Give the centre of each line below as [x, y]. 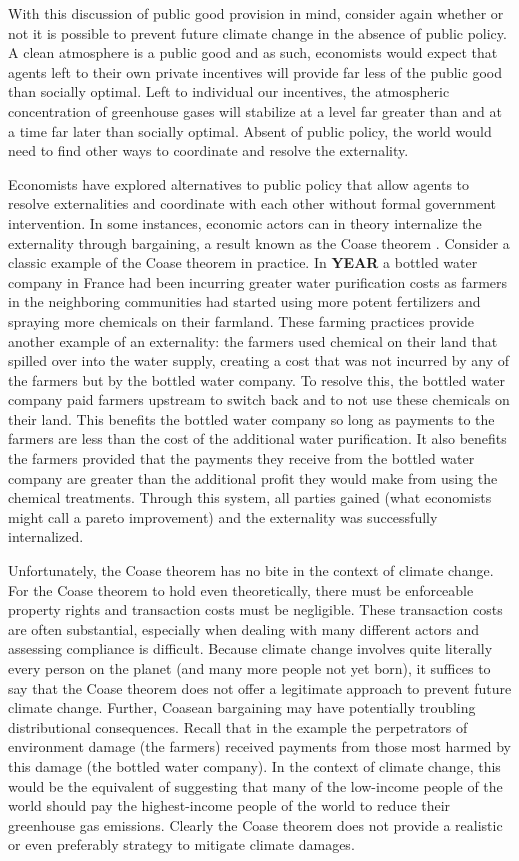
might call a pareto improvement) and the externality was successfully [223, 516]
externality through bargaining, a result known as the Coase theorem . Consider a [259, 242]
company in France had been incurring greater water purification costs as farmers [258, 281]
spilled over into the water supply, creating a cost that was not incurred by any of [259, 360]
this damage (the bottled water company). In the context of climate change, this [254, 765]
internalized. [46, 536]
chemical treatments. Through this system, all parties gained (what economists [250, 497]
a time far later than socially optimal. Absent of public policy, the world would [250, 130]
